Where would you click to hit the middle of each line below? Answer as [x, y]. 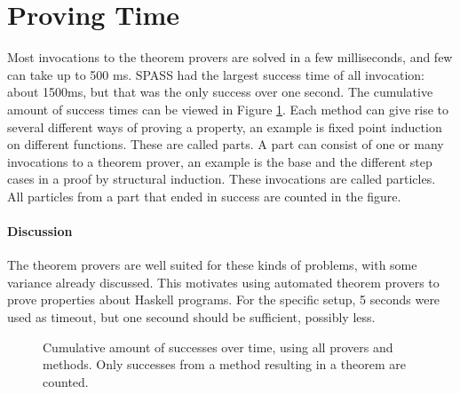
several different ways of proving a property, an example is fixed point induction [225, 126]
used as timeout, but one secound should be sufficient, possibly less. [191, 317]
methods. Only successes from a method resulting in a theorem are [224, 364]
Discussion [40, 231]
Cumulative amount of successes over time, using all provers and [218, 347]
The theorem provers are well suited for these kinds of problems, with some [212, 265]
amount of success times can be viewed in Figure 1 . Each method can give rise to [228, 109]
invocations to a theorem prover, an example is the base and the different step [220, 161]
